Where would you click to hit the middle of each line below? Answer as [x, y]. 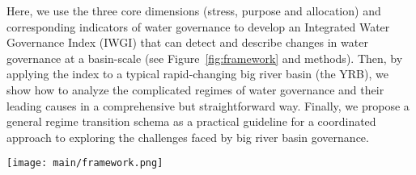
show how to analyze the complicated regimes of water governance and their [195, 89]
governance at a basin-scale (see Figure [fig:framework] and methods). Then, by [205, 58]
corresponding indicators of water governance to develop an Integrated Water [198, 26]
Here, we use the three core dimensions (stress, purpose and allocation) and [194, 10]
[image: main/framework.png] [85, 163]
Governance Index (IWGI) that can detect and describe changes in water [187, 42]
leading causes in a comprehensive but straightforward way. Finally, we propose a [208, 105]
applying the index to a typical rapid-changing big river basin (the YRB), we [197, 74]
